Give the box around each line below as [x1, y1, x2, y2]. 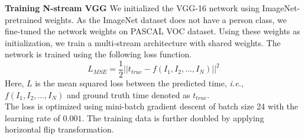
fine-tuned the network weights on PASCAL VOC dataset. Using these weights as [5, 25, 300, 37]
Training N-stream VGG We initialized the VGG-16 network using [5, 2, 259, 14]
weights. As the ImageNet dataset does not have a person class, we [44, 13, 287, 25]
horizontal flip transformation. [5, 123, 114, 135]
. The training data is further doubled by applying [82, 111, 264, 124]
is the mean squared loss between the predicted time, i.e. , [35, 77, 244, 89]
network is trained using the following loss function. [5, 48, 192, 60]
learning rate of [5, 111, 60, 124]
